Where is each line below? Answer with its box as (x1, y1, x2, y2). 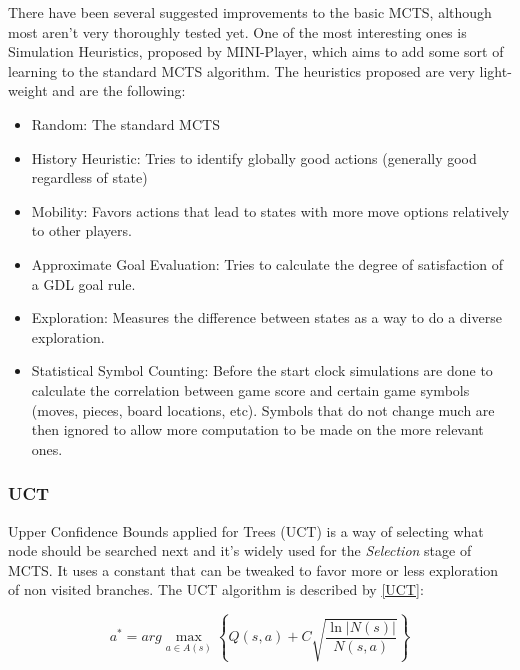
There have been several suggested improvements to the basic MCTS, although (8, 2, 492, 22)
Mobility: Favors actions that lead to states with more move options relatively (31, 200, 510, 221)
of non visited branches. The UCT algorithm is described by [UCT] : (8, 579, 424, 600)
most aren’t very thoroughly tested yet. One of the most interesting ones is (8, 21, 467, 42)
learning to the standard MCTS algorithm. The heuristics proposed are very (8, 60, 475, 81)
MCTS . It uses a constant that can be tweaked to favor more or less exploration (8, 559, 499, 580)
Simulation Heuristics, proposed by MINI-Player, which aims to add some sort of (8, 41, 504, 62)
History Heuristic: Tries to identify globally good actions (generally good (31, 147, 477, 168)
